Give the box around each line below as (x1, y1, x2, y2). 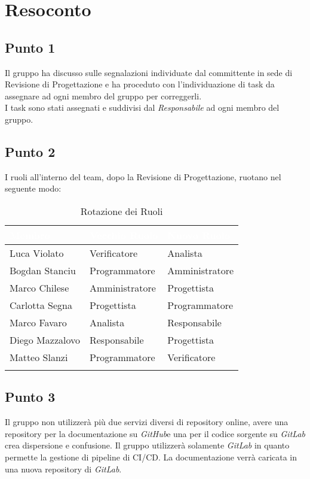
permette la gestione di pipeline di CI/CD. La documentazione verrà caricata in (5, 450, 297, 463)
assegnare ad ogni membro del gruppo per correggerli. (5, 89, 202, 102)
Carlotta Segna (10, 298, 72, 312)
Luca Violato (10, 245, 64, 260)
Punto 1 (5, 38, 56, 56)
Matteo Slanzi (10, 350, 68, 364)
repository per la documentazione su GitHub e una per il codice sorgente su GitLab (5, 427, 305, 439)
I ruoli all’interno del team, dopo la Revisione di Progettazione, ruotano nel (5, 170, 281, 183)
